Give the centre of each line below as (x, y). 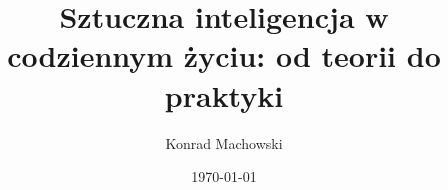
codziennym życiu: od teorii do (224, 55)
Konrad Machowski (224, 142)
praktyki (224, 94)
